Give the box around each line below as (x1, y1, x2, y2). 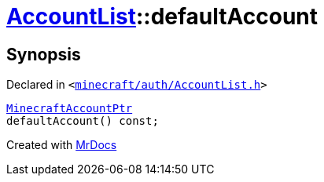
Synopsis (6, 44, 81, 64)
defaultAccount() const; (6, 115, 159, 128)
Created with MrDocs (6, 138, 117, 152)
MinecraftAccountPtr (6, 102, 133, 115)
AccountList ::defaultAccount (6, 3, 318, 30)
